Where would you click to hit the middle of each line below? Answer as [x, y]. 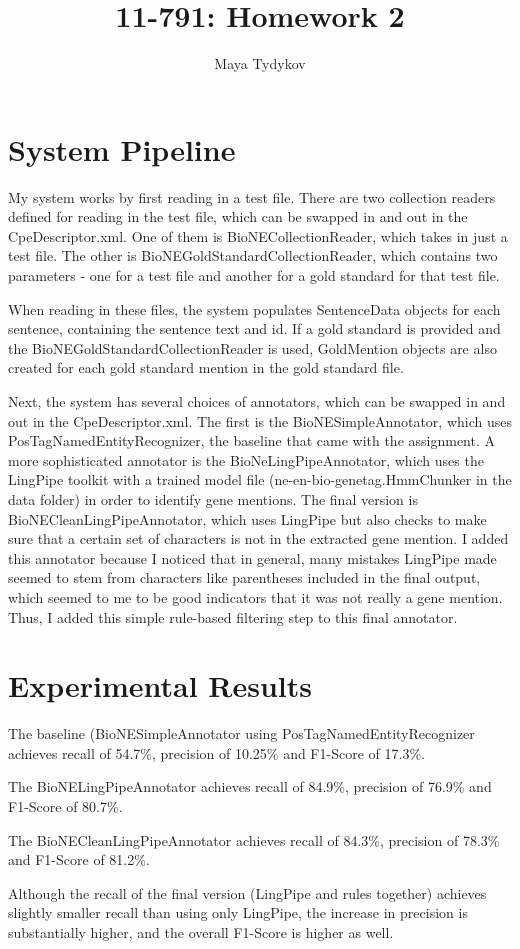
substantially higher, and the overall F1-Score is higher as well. [201, 932]
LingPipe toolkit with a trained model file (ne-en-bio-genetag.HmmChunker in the [260, 479]
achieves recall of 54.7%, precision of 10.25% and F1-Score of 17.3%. [216, 752]
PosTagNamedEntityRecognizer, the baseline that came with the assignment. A [252, 440]
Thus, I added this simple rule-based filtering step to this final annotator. [233, 616]
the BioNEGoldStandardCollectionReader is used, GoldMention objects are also [252, 347]
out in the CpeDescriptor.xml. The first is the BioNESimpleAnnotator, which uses [260, 420]
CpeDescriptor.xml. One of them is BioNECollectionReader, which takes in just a [258, 235]
